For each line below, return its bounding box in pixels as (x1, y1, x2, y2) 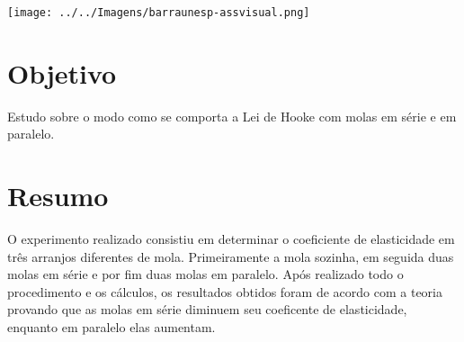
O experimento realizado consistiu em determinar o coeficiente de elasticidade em (7, 229, 455, 248)
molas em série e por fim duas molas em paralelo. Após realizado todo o (7, 265, 404, 283)
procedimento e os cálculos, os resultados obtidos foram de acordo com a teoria (7, 282, 442, 301)
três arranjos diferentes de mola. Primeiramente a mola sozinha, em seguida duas (7, 247, 454, 265)
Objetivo (7, 54, 117, 91)
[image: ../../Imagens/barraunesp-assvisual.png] (7, 6, 310, 19)
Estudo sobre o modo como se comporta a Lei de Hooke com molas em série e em (7, 106, 457, 125)
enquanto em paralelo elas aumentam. (7, 318, 216, 337)
